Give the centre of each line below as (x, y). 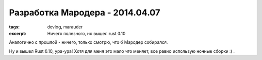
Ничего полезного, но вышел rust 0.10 (86, 33)
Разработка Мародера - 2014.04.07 (85, 12)
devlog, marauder (65, 27)
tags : (14, 27)
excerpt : (18, 33)
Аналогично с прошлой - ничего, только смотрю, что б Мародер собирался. (89, 42)
